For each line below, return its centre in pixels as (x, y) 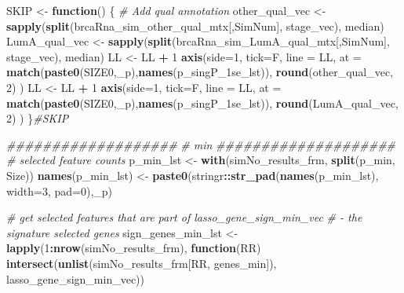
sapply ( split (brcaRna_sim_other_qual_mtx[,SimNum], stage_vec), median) (195, 26)
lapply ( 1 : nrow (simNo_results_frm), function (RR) (134, 248)
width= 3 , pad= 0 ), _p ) (60, 190)
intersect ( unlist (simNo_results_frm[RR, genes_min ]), (142, 263)
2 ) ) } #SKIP (38, 118)
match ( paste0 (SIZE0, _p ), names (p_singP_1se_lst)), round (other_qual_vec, (200, 72)
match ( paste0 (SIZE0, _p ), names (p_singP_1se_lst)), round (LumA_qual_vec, (202, 103)
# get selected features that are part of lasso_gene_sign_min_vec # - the (184, 217)
